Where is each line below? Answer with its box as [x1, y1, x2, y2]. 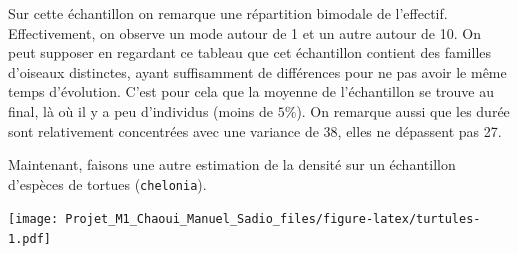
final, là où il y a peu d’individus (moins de [8, 100, 274, 121]
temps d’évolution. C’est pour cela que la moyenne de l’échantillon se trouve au [8, 81, 495, 102]
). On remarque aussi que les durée [296, 100, 510, 121]
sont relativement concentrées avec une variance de [8, 120, 319, 141]
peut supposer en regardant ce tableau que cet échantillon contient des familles [8, 42, 492, 63]
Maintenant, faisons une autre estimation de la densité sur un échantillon [8, 154, 456, 175]
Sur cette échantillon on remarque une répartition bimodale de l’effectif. [8, 3, 448, 23]
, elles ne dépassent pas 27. [337, 120, 502, 141]
